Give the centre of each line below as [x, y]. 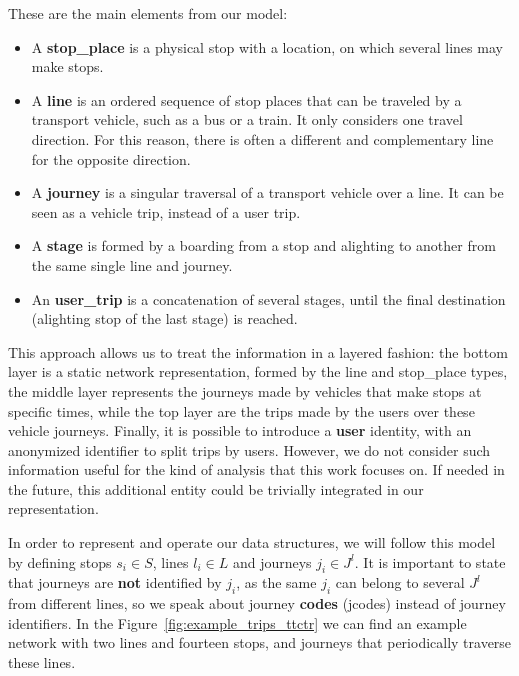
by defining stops [60, 561]
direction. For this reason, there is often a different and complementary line [262, 138]
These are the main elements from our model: [148, 13]
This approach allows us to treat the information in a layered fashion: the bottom [258, 351]
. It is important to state [430, 561]
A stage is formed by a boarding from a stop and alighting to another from [263, 245]
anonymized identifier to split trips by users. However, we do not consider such [249, 449]
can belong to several [400, 582]
